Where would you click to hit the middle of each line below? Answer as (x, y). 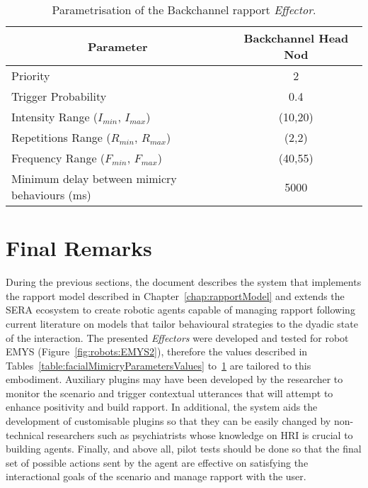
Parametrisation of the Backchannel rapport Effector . (184, 10)
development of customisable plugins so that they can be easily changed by (168, 421)
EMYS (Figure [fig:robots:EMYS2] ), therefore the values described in (157, 351)
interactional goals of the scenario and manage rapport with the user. (156, 476)
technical (25, 434)
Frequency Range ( (58, 158)
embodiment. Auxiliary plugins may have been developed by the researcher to (174, 379)
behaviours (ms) (51, 195)
